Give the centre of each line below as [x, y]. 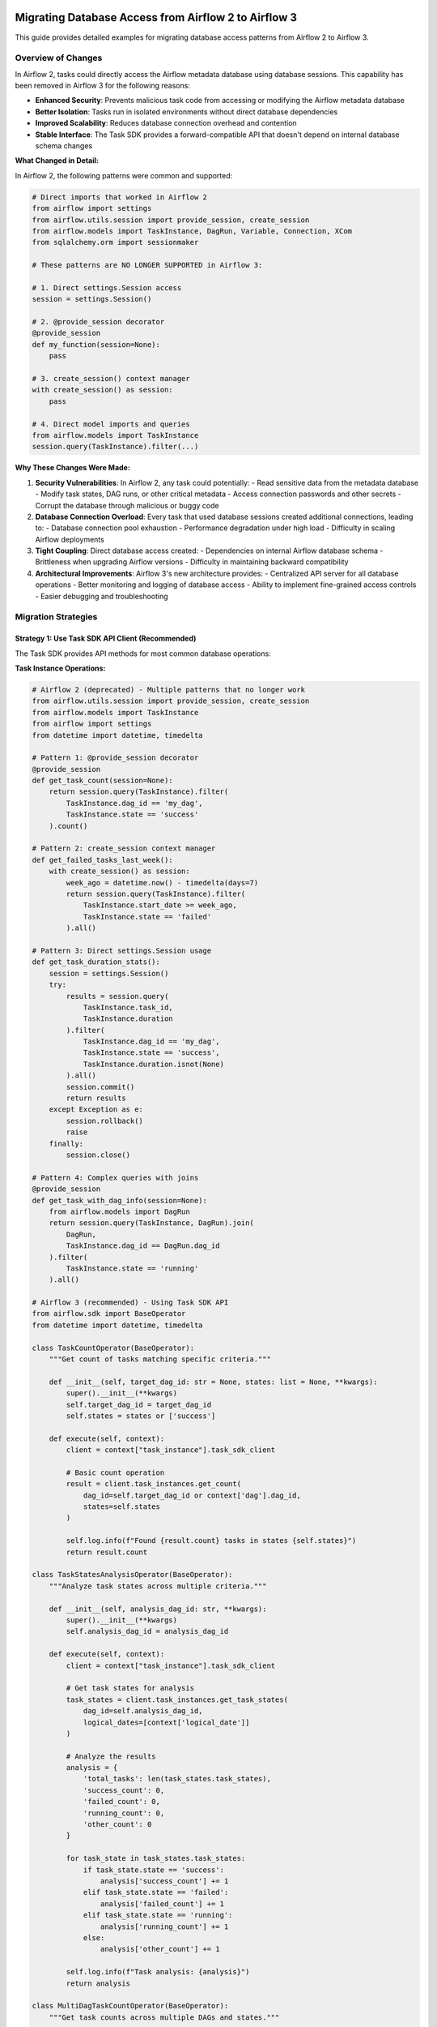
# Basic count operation [115, 1472]
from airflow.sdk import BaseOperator [109, 1314]
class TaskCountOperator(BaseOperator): [113, 1348]
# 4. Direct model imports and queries [111, 424]
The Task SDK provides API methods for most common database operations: [143, 654]
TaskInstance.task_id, [128, 1007]
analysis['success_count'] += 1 [164, 1881]
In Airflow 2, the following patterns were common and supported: [124, 175]
